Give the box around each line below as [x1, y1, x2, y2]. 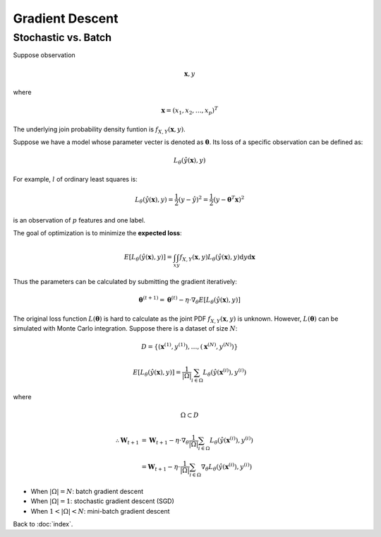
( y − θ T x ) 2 [212, 194, 245, 203]
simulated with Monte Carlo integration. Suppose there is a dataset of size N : [13, 324, 238, 333]
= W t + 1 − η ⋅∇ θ [141, 437, 190, 446]
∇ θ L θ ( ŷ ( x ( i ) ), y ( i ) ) [200, 461, 253, 473]
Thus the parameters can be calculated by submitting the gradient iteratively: [13, 278, 238, 286]
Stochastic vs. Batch [13, 31, 112, 44]
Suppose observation [13, 51, 75, 59]
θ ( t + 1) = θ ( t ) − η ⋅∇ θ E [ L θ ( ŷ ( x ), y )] [138, 295, 241, 306]
